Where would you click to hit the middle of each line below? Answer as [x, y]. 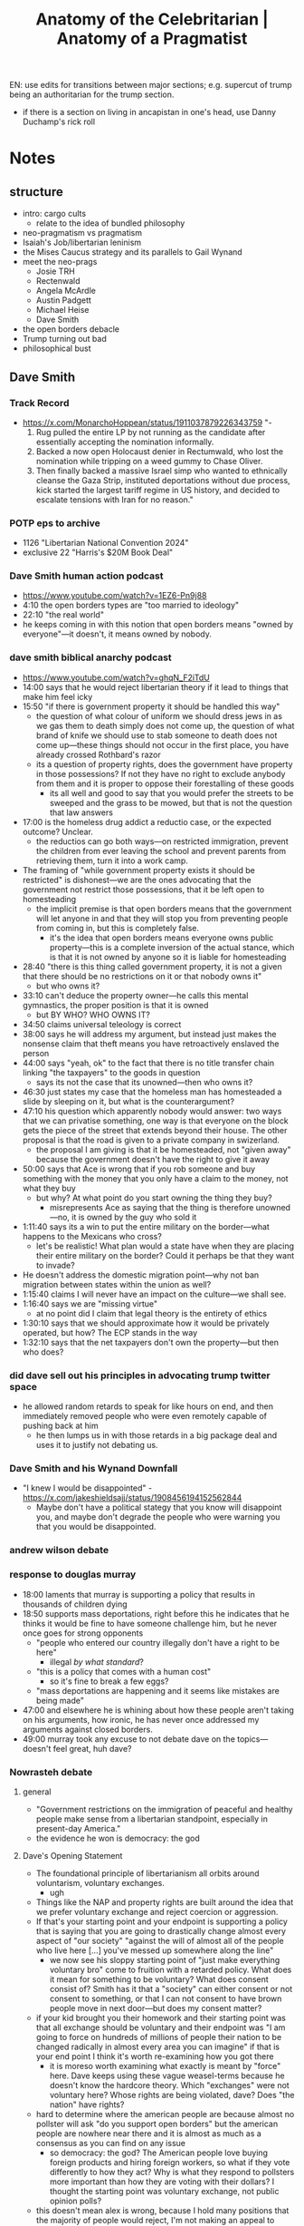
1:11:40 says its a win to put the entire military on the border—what [146, 1226]
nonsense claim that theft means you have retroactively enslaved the [151, 1044]
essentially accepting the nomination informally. [125, 442]
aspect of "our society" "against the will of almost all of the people [160, 1940]
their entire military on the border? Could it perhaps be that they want [165, 1255]
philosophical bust [57, 348]
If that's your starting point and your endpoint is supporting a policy [161, 1921]
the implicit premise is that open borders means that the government [164, 909]
